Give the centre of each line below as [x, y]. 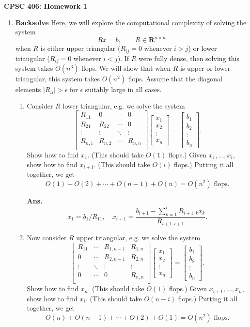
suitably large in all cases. [123, 89]
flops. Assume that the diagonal [175, 79]
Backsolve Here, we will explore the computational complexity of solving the [131, 22]
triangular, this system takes [58, 79]
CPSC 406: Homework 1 [46, 6]
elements [28, 89]
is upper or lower [205, 68]
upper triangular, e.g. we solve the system [138, 237]
